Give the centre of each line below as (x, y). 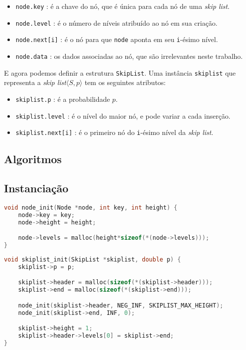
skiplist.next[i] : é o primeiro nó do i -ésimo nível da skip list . (114, 132)
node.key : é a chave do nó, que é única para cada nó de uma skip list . (123, 6)
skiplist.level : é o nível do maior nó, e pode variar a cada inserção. (123, 115)
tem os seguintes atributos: (125, 82)
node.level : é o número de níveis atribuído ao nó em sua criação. (117, 22)
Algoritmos (33, 159)
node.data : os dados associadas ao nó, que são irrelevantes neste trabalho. (129, 56)
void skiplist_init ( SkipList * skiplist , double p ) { (93, 259)
